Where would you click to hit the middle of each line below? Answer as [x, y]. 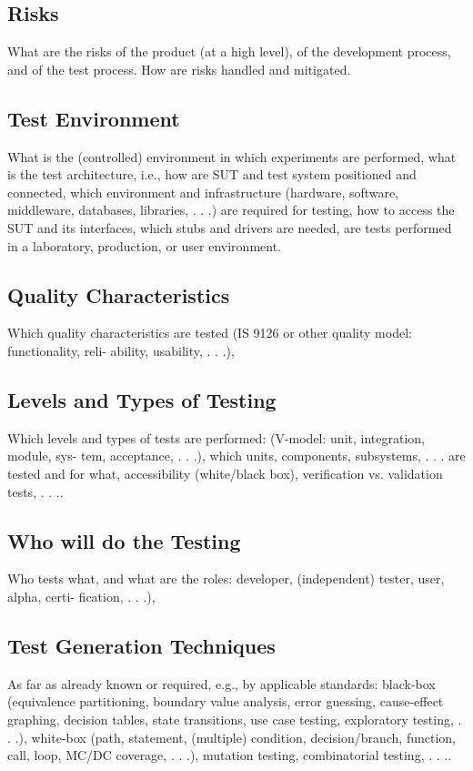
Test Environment [94, 118]
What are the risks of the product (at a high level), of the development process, [229, 51]
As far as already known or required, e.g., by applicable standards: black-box [221, 683]
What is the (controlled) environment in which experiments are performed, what [232, 156]
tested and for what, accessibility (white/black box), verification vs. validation [225, 473]
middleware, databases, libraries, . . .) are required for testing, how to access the [231, 210]
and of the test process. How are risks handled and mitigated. [179, 69]
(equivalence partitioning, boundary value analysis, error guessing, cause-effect [226, 701]
